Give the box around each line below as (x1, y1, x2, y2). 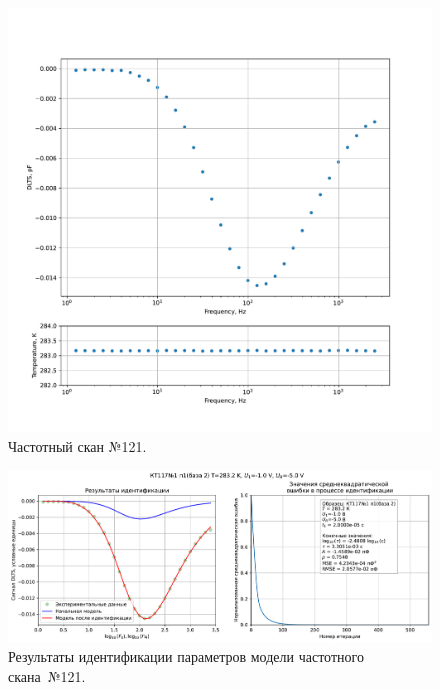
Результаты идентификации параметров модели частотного (8, 646, 364, 667)
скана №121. (8, 665, 86, 686)
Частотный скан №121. (8, 435, 147, 456)
